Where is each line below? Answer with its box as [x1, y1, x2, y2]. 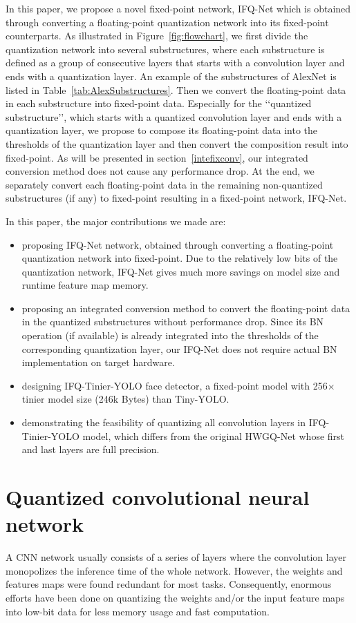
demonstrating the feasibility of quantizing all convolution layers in [21, 415, 306, 430]
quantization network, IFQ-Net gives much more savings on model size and [21, 264, 340, 278]
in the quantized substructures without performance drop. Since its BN [21, 314, 324, 329]
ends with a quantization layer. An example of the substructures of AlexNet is [6, 68, 337, 83]
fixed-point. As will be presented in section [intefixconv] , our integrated [6, 150, 308, 164]
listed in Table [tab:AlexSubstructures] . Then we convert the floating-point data [6, 82, 346, 97]
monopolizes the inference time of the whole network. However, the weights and [6, 563, 343, 577]
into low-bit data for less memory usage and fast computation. [6, 604, 270, 618]
